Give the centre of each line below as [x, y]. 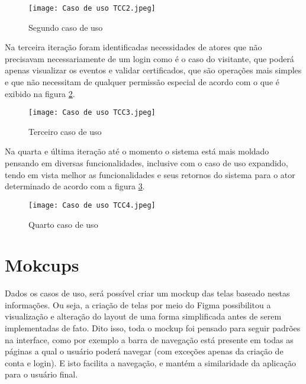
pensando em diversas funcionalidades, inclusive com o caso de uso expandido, [146, 163]
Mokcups [42, 265]
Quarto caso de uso [63, 224]
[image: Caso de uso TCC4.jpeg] [92, 205]
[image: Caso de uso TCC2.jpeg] [92, 8]
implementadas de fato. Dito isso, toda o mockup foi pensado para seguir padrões [153, 328]
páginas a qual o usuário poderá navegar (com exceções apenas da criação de [144, 351]
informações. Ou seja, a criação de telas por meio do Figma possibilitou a [138, 304]
